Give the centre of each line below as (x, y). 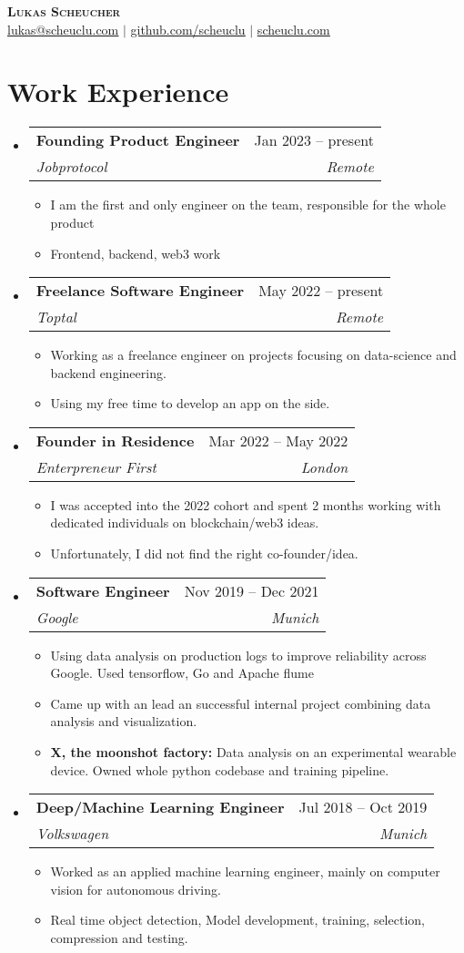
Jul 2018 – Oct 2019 (363, 807)
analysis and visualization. (124, 721)
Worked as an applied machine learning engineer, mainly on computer (245, 871)
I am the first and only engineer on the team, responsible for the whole (248, 205)
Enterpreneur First (96, 466)
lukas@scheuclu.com (63, 29)
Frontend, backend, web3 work (136, 253)
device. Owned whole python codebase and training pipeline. (220, 769)
